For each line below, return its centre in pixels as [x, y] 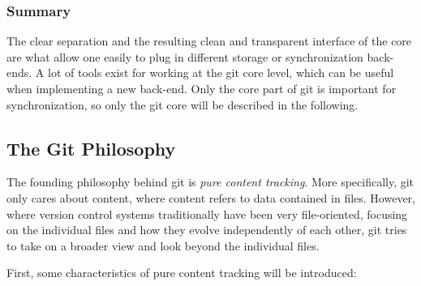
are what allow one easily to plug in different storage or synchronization [185, 56]
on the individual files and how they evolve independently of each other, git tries [207, 230]
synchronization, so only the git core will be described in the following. [183, 104]
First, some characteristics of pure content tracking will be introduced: [182, 273]
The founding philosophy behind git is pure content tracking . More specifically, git [210, 182]
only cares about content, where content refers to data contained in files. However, [211, 197]
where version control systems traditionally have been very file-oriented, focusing [207, 213]
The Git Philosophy [91, 148]
